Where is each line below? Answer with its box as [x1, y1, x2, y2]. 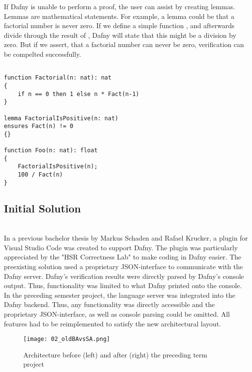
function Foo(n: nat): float [4, 147, 98, 154]
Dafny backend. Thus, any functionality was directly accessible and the [4, 299, 215, 309]
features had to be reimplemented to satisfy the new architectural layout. [4, 318, 221, 328]
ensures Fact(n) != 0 [4, 123, 74, 130]
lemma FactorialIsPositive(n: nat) [4, 114, 119, 122]
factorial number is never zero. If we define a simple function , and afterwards [4, 20, 235, 31]
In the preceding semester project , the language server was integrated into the [4, 290, 236, 300]
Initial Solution [4, 200, 81, 215]
